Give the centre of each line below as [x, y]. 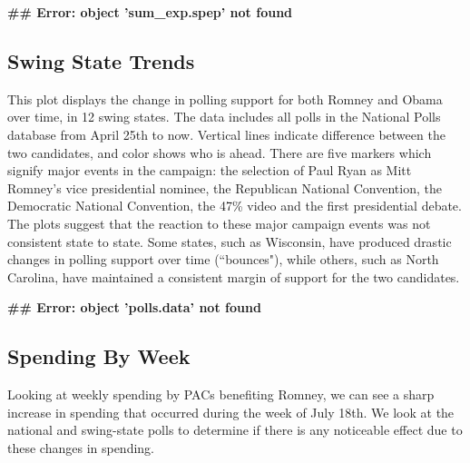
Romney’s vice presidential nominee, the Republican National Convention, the [225, 187]
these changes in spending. [81, 447]
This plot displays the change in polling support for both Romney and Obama [225, 99]
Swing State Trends [101, 60]
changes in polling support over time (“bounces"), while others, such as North [223, 259]
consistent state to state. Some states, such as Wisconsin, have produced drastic [230, 241]
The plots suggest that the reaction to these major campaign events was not [219, 223]
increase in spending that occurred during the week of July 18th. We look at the [231, 412]
